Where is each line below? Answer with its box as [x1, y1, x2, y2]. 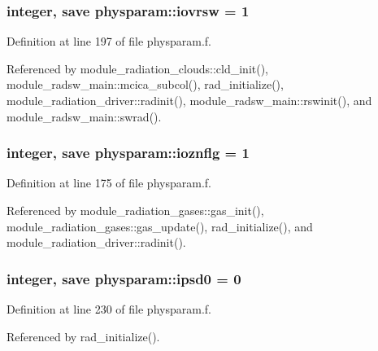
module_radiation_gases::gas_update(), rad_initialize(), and [7, 217, 313, 235]
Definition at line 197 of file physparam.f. [7, 33, 211, 50]
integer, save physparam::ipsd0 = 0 [7, 268, 241, 288]
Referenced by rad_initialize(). [7, 327, 160, 344]
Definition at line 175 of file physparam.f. [7, 174, 211, 191]
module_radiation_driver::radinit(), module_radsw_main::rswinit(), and [7, 92, 372, 108]
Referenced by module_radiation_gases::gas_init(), [7, 202, 264, 218]
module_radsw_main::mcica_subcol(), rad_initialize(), [7, 76, 284, 93]
